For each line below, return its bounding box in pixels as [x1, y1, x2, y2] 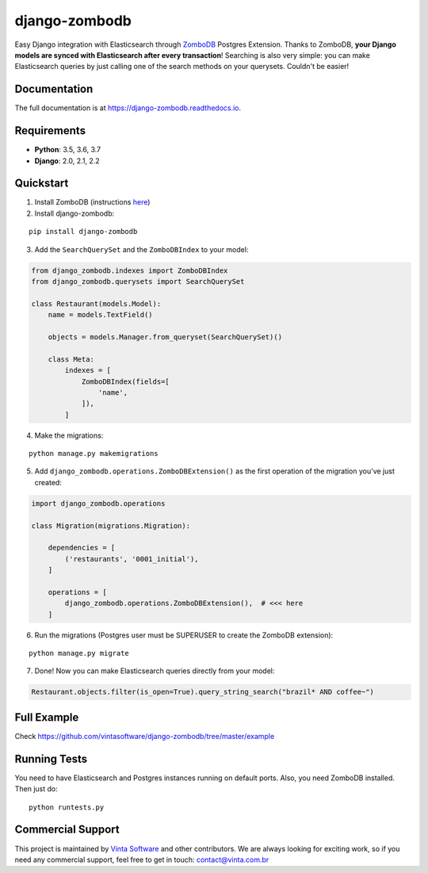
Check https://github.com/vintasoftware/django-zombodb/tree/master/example [14, 731, 275, 741]
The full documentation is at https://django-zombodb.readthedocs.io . [14, 103, 242, 113]
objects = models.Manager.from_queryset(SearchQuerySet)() [48, 332, 283, 341]
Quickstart [14, 177, 69, 190]
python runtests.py [29, 802, 105, 812]
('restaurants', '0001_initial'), [64, 554, 199, 563]
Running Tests [14, 752, 87, 765]
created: [34, 477, 63, 487]
